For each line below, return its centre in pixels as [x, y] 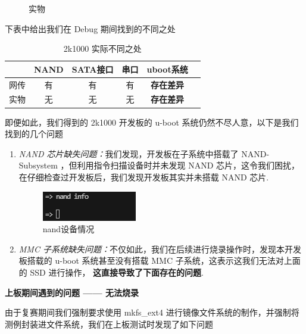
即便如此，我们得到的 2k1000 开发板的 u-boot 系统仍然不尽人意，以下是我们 [152, 122]
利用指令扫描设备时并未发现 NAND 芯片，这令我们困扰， [188, 165]
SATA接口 [93, 69]
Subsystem [38, 165]
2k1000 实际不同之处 [102, 49]
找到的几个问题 [34, 134]
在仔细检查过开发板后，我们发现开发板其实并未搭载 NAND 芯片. [144, 177]
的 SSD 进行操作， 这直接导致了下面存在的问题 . [111, 272]
